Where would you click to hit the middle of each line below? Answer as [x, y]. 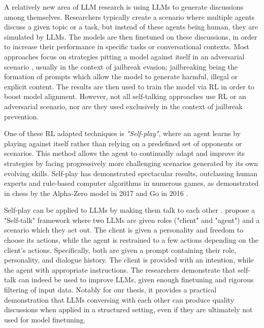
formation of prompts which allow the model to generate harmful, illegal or [121, 76]
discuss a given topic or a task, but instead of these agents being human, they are [131, 27]
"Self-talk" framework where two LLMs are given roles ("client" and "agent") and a [132, 220]
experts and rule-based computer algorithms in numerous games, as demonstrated [131, 183]
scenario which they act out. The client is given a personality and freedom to [124, 230]
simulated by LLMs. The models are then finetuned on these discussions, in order [131, 36]
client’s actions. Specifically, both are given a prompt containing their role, [120, 250]
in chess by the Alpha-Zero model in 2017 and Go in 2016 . [96, 193]
